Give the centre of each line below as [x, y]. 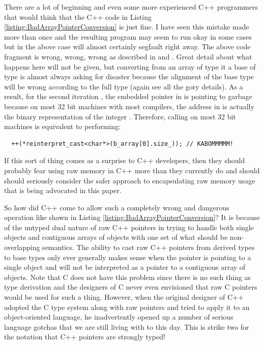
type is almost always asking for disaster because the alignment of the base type [129, 76]
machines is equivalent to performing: [62, 126]
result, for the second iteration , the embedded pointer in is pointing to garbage [128, 96]
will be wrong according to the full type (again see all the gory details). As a [124, 86]
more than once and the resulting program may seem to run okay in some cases [128, 36]
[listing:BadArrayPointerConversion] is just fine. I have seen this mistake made [127, 27]
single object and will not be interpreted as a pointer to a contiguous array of [125, 267]
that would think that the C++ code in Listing [78, 17]
